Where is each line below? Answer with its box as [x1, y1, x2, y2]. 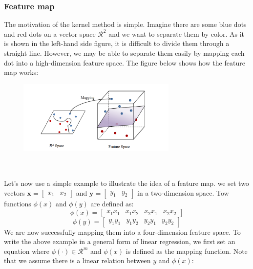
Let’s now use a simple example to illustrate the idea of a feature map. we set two [4, 178, 249, 188]
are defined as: [90, 199, 134, 209]
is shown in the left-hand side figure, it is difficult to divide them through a [4, 38, 230, 48]
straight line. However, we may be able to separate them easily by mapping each [4, 48, 245, 58]
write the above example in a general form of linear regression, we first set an [4, 236, 235, 247]
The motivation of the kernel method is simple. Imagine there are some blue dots [4, 19, 247, 29]
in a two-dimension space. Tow [137, 188, 229, 198]
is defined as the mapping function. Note [126, 246, 248, 256]
